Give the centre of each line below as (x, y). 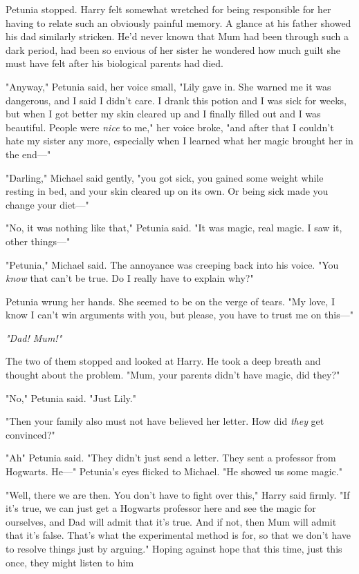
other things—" (38, 241)
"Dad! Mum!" (34, 337)
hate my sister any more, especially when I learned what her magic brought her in (179, 141)
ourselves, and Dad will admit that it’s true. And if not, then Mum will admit (171, 521)
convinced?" (30, 434)
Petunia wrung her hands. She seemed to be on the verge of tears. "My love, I (170, 301)
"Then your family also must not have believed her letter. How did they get (165, 421)
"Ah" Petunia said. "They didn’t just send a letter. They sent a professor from (171, 458)
